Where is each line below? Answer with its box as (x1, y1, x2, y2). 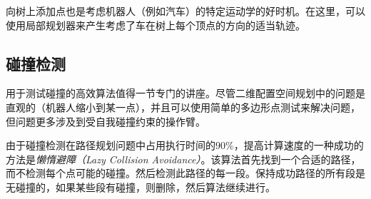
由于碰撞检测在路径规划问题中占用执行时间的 (6, 138, 215, 153)
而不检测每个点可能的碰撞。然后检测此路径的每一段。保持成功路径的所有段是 (6, 165, 365, 180)
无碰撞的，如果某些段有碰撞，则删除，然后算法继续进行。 (6, 179, 275, 194)
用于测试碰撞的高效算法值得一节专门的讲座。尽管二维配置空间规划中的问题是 (6, 86, 365, 101)
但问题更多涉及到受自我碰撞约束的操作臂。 (6, 113, 205, 128)
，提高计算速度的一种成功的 (233, 138, 364, 153)
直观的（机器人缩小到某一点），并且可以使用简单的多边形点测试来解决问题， (6, 99, 360, 114)
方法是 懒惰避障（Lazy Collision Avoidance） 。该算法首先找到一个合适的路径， (6, 151, 361, 166)
